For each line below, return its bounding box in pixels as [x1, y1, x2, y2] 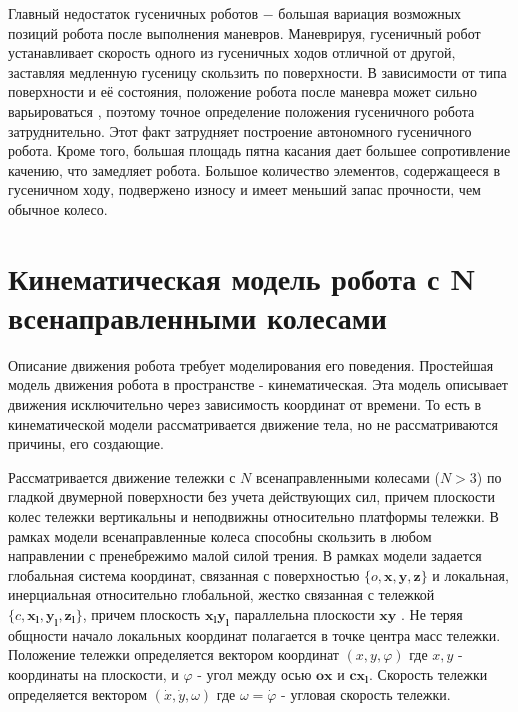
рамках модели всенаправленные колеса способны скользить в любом [8, 525, 432, 546]
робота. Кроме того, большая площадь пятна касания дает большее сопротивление [8, 140, 511, 161]
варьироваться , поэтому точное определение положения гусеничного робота [8, 100, 475, 121]
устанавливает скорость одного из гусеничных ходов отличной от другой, [8, 42, 456, 63]
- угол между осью [197, 663, 312, 684]
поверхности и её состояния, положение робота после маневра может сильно [8, 81, 477, 102]
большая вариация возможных [278, 3, 462, 23]
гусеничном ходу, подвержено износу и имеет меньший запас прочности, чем [8, 179, 481, 200]
